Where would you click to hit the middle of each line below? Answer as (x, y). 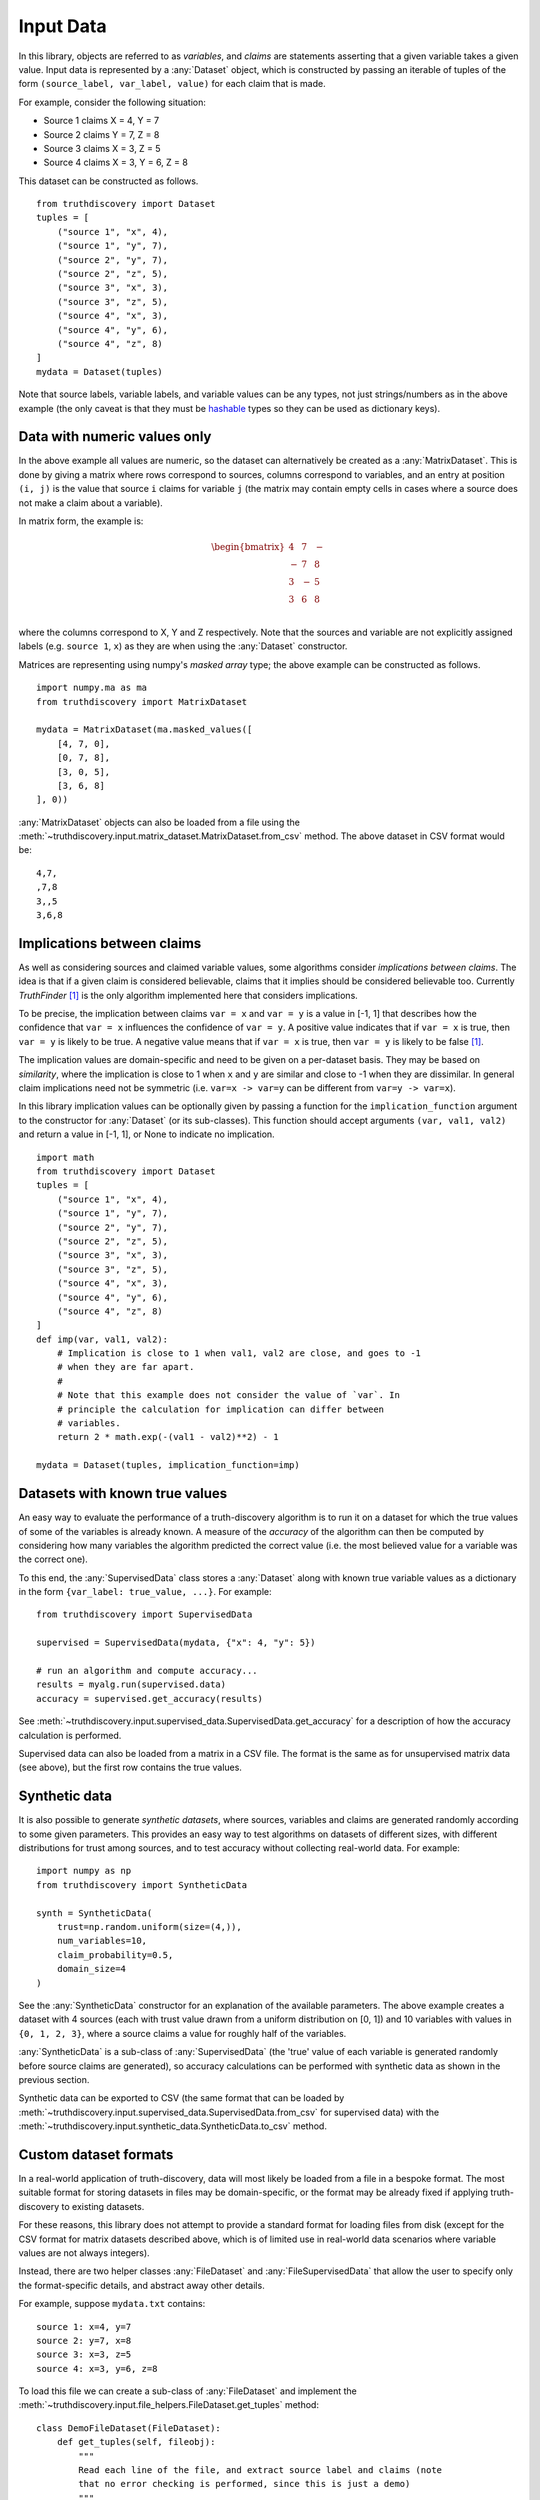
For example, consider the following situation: (112, 102)
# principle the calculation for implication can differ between (220, 1409)
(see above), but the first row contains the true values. (130, 1767)
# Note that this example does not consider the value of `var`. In (228, 1395)
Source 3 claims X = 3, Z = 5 (102, 148)
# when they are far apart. (125, 1367)
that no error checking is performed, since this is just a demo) (244, 2484)
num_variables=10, (102, 1941)
